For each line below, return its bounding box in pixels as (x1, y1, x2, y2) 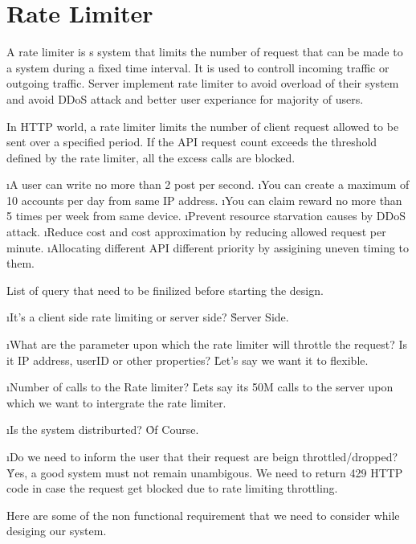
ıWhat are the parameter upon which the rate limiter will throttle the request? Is (6, 336, 407, 353)
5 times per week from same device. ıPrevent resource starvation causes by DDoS (6, 207, 406, 224)
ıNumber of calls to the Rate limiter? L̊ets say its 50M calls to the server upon (6, 378, 394, 395)
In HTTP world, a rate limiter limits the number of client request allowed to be (6, 117, 399, 134)
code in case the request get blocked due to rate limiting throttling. (6, 480, 338, 497)
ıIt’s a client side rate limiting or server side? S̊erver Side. (6, 309, 289, 325)
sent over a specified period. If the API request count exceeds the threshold (6, 133, 377, 150)
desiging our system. (6, 522, 107, 539)
